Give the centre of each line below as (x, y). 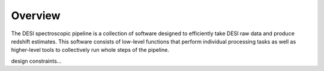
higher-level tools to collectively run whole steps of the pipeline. (90, 50)
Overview (36, 16)
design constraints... (36, 61)
